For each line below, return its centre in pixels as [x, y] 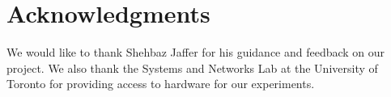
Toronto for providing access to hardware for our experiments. [161, 84]
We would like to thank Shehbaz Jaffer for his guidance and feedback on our [196, 52]
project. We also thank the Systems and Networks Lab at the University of [192, 67]
